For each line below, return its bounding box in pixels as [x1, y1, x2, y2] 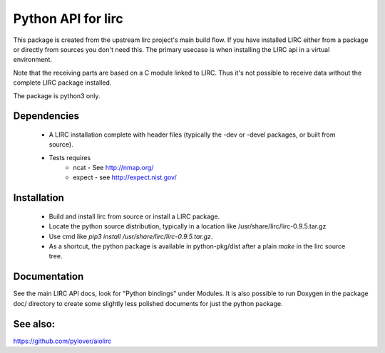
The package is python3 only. [13, 91, 101, 100]
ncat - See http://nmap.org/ [73, 164, 154, 172]
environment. [13, 56, 53, 64]
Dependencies [13, 110, 80, 122]
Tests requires [48, 153, 91, 162]
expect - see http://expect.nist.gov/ [73, 173, 178, 181]
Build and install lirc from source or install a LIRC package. [48, 212, 220, 221]
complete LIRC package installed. [13, 78, 112, 87]
